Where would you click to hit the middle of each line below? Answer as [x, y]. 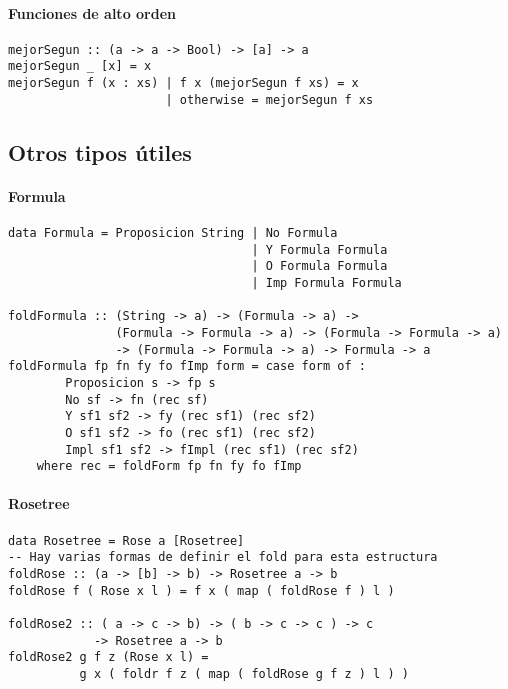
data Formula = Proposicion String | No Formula [173, 233]
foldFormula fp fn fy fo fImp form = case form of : [187, 366]
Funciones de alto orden [92, 12]
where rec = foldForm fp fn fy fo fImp [169, 466]
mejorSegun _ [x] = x [80, 66]
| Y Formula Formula [319, 249]
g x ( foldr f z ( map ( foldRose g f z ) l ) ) [244, 673]
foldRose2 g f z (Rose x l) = [108, 657]
